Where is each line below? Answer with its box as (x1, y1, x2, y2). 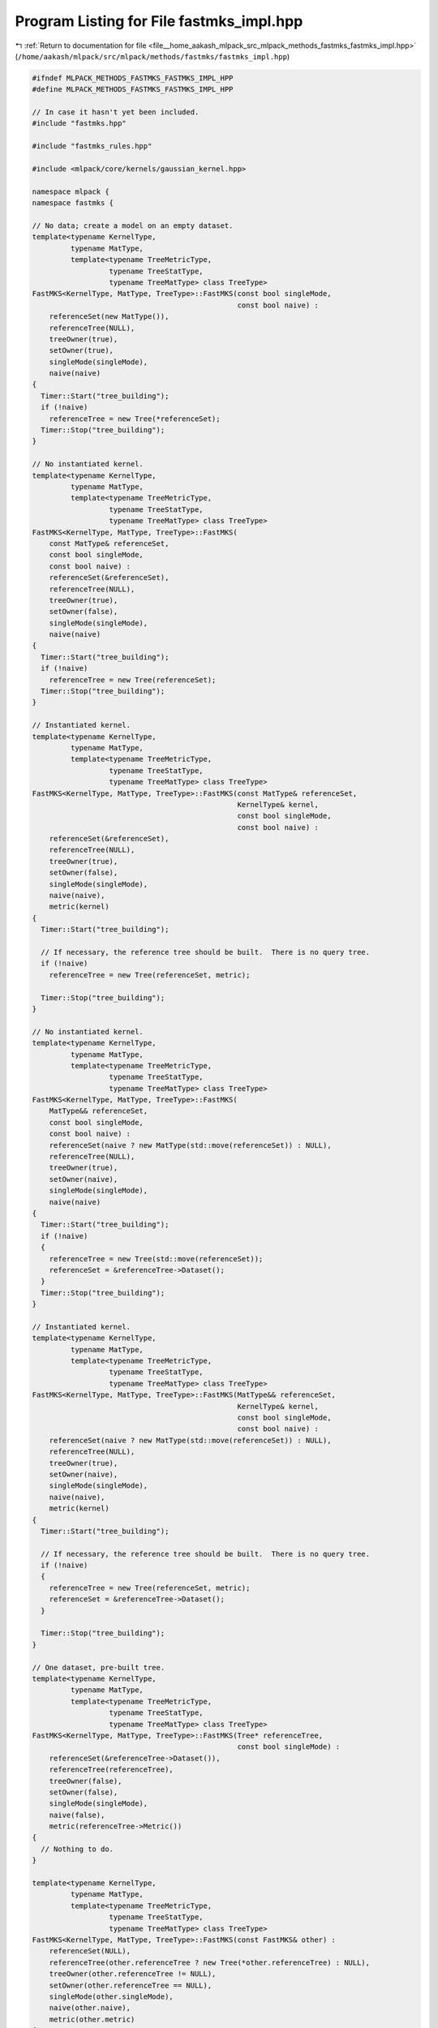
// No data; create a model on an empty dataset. (32, 221, 234, 230)
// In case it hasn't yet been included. (32, 108, 200, 117)
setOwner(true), (49, 346, 114, 355)
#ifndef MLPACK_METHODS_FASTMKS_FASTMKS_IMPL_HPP (32, 73, 234, 83)
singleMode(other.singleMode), (49, 1991, 174, 2001)
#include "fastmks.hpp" (32, 118, 127, 128)
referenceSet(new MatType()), (49, 312, 170, 321)
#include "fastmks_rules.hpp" (32, 142, 152, 151)
